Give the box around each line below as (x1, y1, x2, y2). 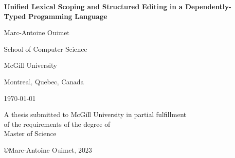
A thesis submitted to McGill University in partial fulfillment (4, 109, 187, 119)
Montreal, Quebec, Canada (4, 76, 84, 86)
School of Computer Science (4, 43, 87, 54)
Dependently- (185, 1, 232, 11)
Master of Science (4, 128, 56, 138)
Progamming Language (28, 11, 108, 21)
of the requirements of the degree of (4, 118, 110, 129)
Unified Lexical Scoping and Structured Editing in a (4, 1, 183, 11)
